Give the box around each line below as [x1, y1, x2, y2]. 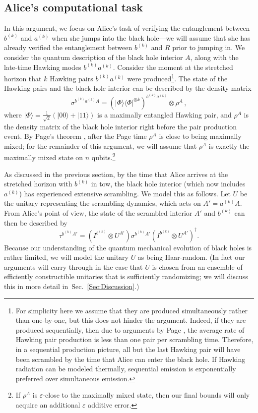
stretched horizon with [4, 178, 72, 189]
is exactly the [208, 140, 250, 151]
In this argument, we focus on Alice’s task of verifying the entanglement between [4, 23, 250, 33]
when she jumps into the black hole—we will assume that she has [52, 32, 251, 43]
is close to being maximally [159, 131, 242, 141]
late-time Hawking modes [4, 61, 81, 72]
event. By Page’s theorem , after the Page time [4, 131, 147, 141]
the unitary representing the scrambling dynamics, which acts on [4, 198, 201, 208]
